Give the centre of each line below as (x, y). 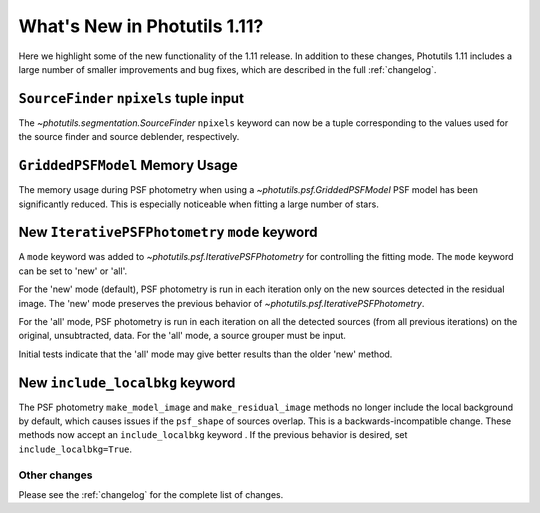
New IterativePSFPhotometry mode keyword (168, 232)
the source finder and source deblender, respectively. (129, 137)
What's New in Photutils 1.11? (141, 26)
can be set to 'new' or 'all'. (73, 271)
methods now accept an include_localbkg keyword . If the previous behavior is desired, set (213, 435)
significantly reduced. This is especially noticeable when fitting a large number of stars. (198, 204)
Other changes (55, 475)
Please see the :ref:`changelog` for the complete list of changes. (151, 494)
